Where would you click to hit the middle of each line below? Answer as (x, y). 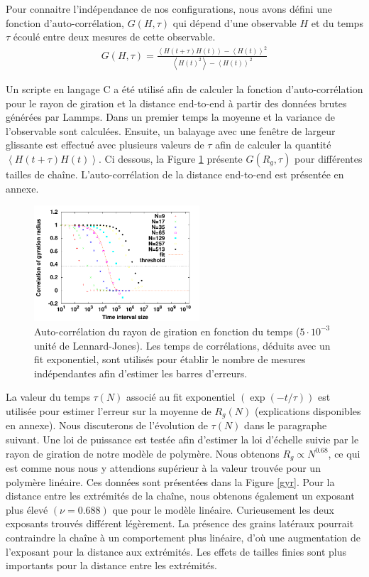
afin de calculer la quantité (273, 145)
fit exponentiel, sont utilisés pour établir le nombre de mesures (170, 359)
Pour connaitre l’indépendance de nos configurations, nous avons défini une (169, 9)
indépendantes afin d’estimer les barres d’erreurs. (141, 373)
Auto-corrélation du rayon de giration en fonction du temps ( (167, 331)
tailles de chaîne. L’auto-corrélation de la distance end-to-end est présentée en (175, 174)
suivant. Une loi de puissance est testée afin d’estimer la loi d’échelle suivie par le (182, 439)
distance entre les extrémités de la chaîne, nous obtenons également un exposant (180, 496)
